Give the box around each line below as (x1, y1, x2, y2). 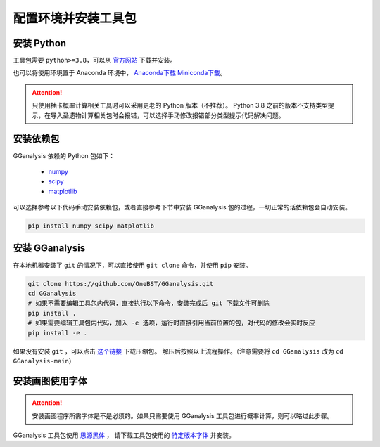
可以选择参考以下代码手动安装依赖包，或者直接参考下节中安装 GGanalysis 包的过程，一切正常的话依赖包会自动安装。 (13, 203, 352, 212)
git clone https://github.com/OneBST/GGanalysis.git (27, 280, 214, 287)
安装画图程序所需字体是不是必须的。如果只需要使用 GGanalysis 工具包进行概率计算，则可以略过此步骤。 (32, 411, 334, 420)
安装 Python (13, 37, 67, 49)
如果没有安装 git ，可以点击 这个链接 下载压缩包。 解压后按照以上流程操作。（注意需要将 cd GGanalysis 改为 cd (13, 346, 344, 355)
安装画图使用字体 (13, 375, 87, 387)
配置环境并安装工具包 (13, 11, 137, 26)
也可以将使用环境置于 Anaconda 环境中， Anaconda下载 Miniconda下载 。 (13, 69, 227, 77)
